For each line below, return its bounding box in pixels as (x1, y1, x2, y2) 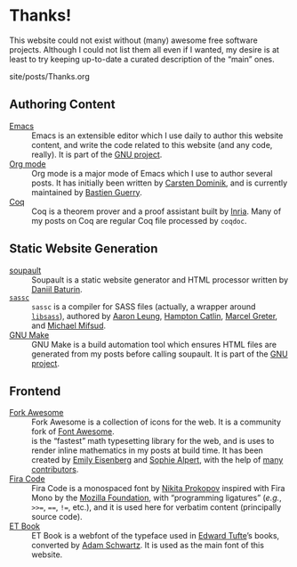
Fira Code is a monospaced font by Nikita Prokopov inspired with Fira (31, 483, 285, 494)
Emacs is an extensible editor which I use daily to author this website (31, 130, 284, 141)
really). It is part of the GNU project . (31, 149, 163, 160)
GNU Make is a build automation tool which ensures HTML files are (31, 339, 277, 349)
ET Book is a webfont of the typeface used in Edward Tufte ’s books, (31, 530, 280, 541)
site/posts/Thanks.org (9, 70, 91, 81)
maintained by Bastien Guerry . (31, 186, 142, 197)
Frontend (9, 383, 61, 399)
